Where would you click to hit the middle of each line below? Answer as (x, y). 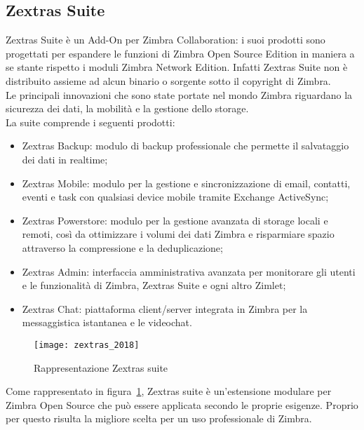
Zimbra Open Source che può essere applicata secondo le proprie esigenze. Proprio (182, 404)
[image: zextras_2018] (87, 345)
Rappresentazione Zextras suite (101, 367)
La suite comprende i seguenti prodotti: (90, 122)
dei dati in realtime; (65, 159)
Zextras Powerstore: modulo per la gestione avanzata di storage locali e (175, 220)
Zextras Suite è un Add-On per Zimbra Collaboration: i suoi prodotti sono (166, 40)
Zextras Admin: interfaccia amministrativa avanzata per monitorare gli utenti (189, 271)
